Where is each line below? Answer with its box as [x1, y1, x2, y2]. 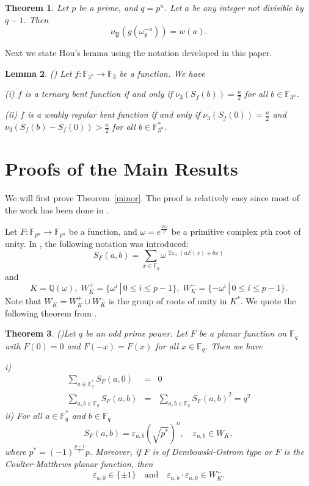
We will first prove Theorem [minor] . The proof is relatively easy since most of [5, 191, 300, 204]
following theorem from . [5, 306, 97, 319]
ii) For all [5, 409, 42, 421]
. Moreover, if [89, 445, 141, 458]
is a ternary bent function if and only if [24, 87, 173, 100]
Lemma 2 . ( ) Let [5, 66, 72, 79]
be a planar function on [198, 327, 287, 340]
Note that [5, 295, 42, 307]
